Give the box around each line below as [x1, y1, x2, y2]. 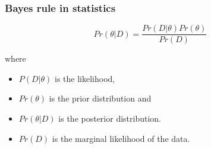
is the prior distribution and [49, 92, 152, 104]
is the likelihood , [55, 72, 115, 84]
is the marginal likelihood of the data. [52, 132, 190, 144]
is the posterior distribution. [58, 112, 162, 125]
